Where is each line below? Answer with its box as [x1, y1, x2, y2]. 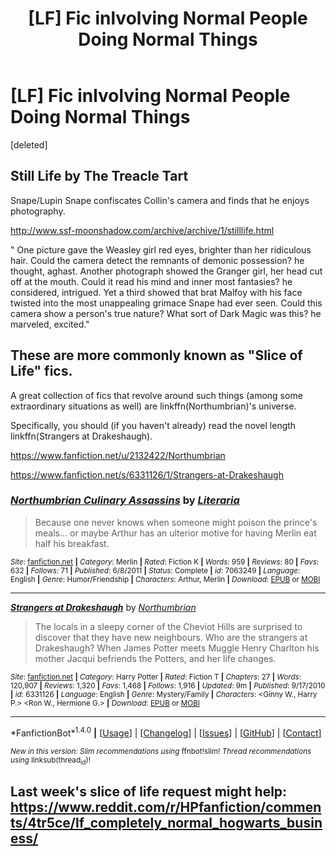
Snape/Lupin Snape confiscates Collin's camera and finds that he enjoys [10, 194, 310, 206]
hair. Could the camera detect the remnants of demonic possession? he [10, 254, 305, 266]
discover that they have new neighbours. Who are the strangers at [34, 631, 308, 643]
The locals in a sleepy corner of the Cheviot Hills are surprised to [34, 620, 303, 632]
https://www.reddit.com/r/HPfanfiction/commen [10, 799, 322, 816]
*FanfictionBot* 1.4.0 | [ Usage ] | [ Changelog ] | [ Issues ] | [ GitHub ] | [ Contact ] [10, 725, 322, 739]
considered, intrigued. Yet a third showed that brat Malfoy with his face [10, 286, 303, 298]
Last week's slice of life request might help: [10, 783, 288, 801]
